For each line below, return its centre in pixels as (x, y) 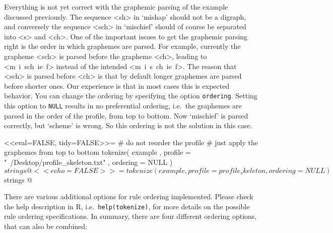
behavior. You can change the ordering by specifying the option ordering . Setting (131, 96)
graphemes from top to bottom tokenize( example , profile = (97, 152)
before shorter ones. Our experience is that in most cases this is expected (117, 85)
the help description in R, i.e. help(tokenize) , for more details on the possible (127, 206)
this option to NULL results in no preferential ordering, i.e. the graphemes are (123, 105)
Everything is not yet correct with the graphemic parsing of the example (116, 7)
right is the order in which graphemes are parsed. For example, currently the (122, 46)
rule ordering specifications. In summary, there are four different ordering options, (130, 216)
